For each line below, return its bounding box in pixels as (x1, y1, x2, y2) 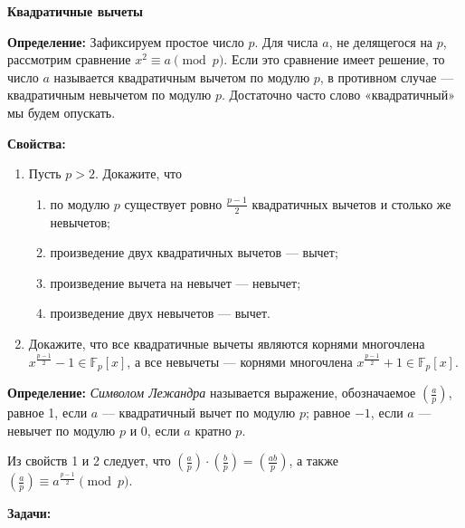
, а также (289, 451, 338, 470)
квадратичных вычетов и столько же (251, 194, 451, 213)
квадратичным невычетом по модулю (7, 85, 212, 104)
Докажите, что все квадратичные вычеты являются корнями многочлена (28, 333, 425, 352)
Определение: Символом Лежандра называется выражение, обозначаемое (7, 383, 416, 402)
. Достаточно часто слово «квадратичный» (221, 85, 455, 104)
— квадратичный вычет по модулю (101, 403, 296, 422)
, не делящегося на (328, 32, 433, 51)
